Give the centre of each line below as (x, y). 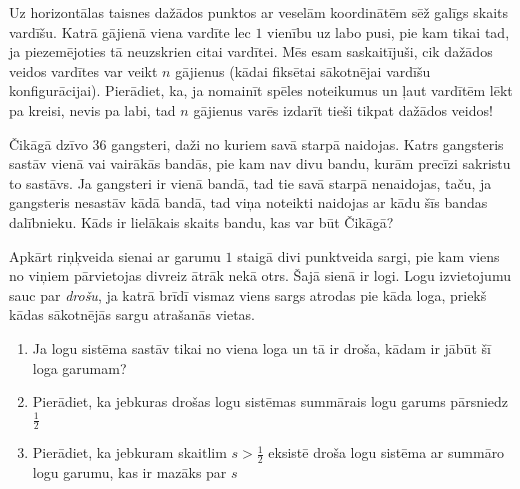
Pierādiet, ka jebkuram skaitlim (129, 452)
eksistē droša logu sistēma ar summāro (386, 452)
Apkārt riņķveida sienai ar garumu (115, 255)
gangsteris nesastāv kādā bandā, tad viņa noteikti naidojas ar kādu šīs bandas (248, 202)
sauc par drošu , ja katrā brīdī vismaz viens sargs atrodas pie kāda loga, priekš (248, 294)
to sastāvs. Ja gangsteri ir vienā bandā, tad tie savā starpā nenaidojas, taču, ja (250, 182)
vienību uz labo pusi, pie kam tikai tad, (388, 31)
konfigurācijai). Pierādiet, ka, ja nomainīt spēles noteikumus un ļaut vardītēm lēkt (261, 90)
